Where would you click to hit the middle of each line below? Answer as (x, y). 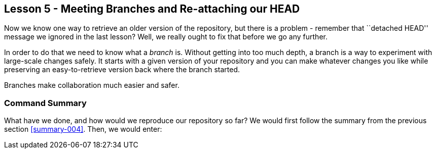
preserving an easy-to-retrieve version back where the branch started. (122, 70)
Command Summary (45, 103)
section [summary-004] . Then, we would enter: (83, 129)
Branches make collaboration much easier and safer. (92, 85)
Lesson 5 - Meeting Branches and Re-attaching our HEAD (152, 9)
